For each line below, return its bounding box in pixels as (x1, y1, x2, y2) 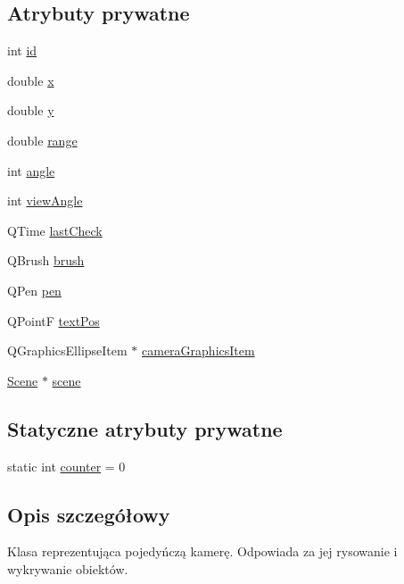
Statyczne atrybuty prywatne (7, 414, 283, 442)
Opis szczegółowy (7, 500, 170, 528)
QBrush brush (7, 251, 85, 270)
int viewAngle (7, 191, 83, 210)
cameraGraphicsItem (142, 341, 255, 360)
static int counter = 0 (7, 456, 126, 475)
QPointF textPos (7, 311, 100, 330)
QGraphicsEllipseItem (7, 341, 128, 360)
